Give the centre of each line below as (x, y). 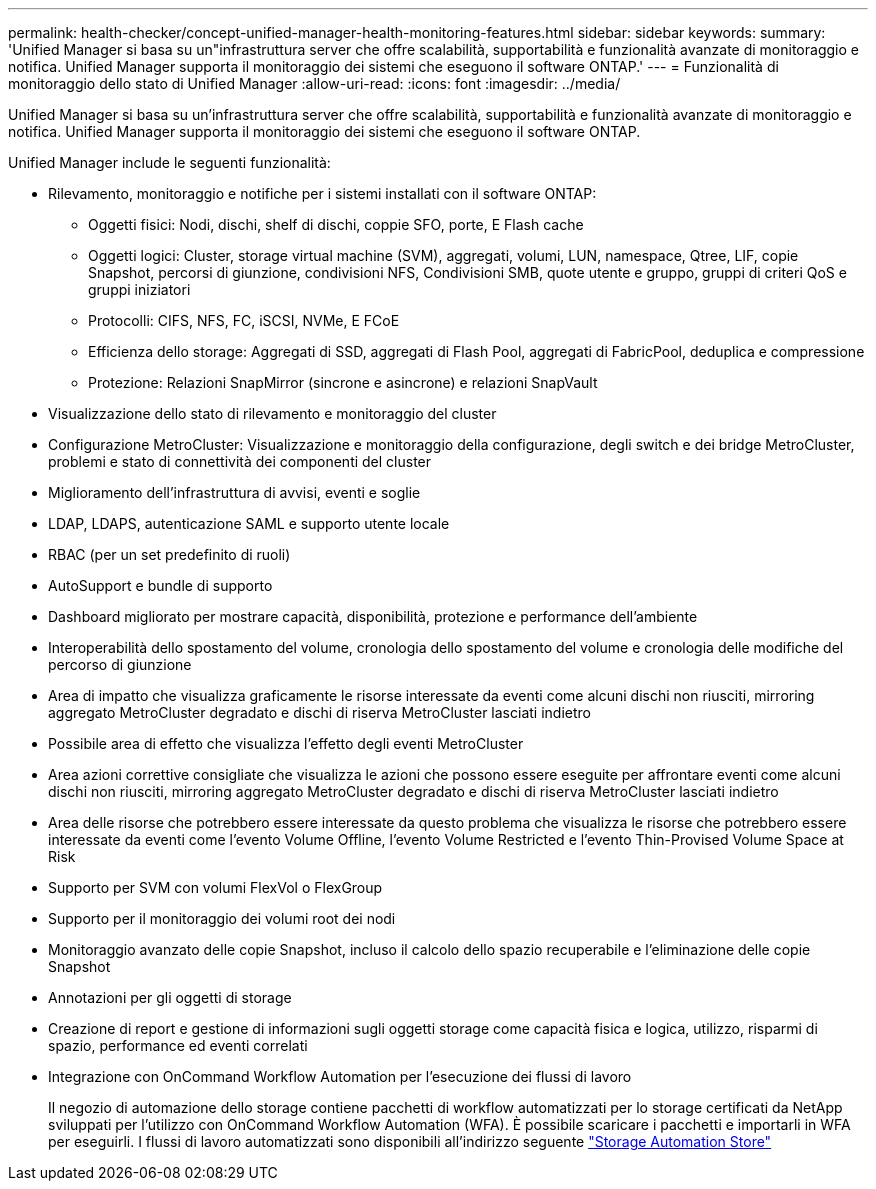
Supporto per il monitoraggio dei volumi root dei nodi (222, 918)
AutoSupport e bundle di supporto (160, 585)
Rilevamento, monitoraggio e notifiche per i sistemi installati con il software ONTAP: (322, 193)
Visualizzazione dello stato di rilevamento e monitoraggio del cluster (272, 413)
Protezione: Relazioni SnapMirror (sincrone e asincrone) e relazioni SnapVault (343, 382)
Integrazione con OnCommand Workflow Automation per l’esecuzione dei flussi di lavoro (340, 1076)
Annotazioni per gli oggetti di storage (170, 997)
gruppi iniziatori (139, 289)
